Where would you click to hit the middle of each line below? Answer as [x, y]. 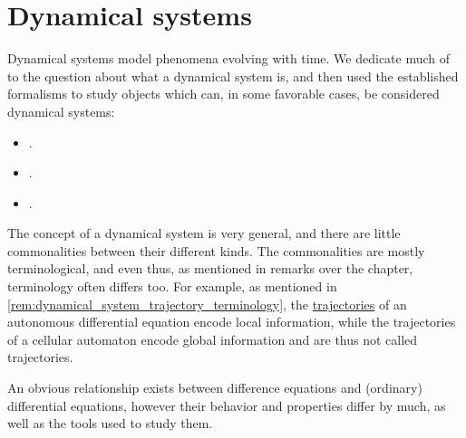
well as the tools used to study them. [110, 423]
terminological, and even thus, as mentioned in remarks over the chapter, [210, 268]
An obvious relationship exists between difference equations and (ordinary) [215, 388]
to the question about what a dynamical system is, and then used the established [233, 76]
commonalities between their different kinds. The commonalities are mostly [216, 250]
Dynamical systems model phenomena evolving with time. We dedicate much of [229, 58]
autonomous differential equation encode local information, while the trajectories [232, 322]
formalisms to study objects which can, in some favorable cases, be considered [223, 94]
